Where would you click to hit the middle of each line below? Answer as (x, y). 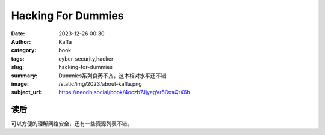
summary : (24, 76)
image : (20, 83)
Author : (21, 41)
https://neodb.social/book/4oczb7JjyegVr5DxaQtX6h (125, 92)
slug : (17, 67)
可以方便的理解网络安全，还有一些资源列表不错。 (72, 124)
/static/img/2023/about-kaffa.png (101, 83)
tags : (18, 58)
